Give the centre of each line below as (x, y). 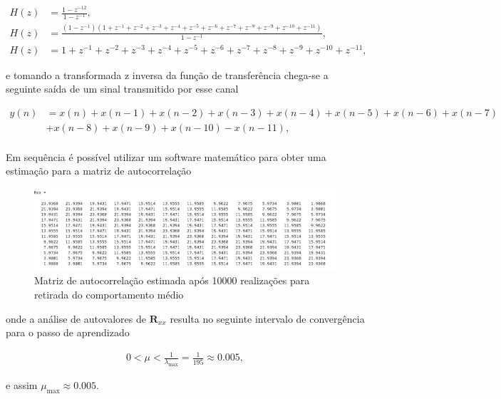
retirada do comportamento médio (109, 294)
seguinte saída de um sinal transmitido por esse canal (122, 89)
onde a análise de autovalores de (76, 318)
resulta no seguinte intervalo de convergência (267, 318)
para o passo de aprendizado (68, 332)
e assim (22, 385)
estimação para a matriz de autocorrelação (99, 171)
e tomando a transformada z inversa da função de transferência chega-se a (167, 74)
